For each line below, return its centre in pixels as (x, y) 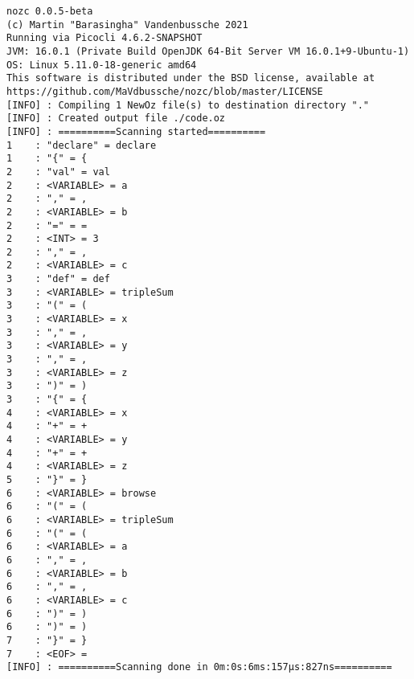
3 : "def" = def (58, 279)
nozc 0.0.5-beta (50, 11)
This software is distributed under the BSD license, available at (191, 78)
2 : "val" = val (58, 172)
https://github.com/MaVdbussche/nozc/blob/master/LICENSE (165, 91)
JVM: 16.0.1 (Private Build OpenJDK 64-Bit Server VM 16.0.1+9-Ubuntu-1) (208, 51)
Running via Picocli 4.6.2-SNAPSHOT (105, 38)
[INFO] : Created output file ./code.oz (116, 119)
